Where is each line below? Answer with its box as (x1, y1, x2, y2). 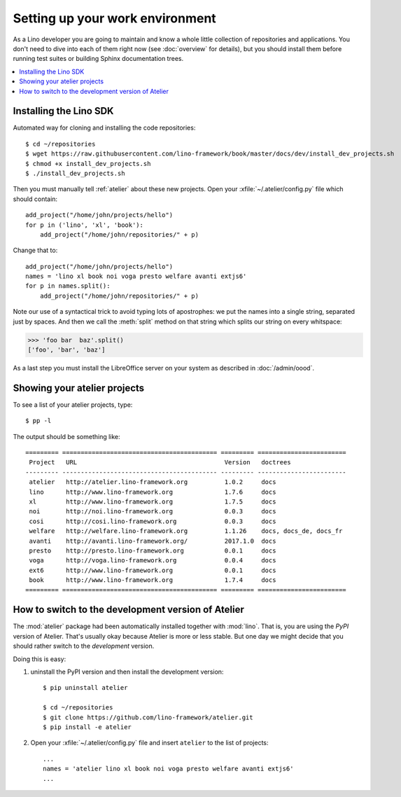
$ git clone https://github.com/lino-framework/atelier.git (43, 713, 253, 721)
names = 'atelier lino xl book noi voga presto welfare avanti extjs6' (43, 765, 294, 773)
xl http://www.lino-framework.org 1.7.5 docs (29, 498, 276, 506)
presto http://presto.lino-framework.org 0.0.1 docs (29, 547, 276, 555)
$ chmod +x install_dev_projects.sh (25, 160, 151, 167)
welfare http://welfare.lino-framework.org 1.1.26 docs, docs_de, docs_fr (29, 527, 343, 535)
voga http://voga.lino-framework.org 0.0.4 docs (29, 557, 276, 564)
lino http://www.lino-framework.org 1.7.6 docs (29, 487, 276, 496)
